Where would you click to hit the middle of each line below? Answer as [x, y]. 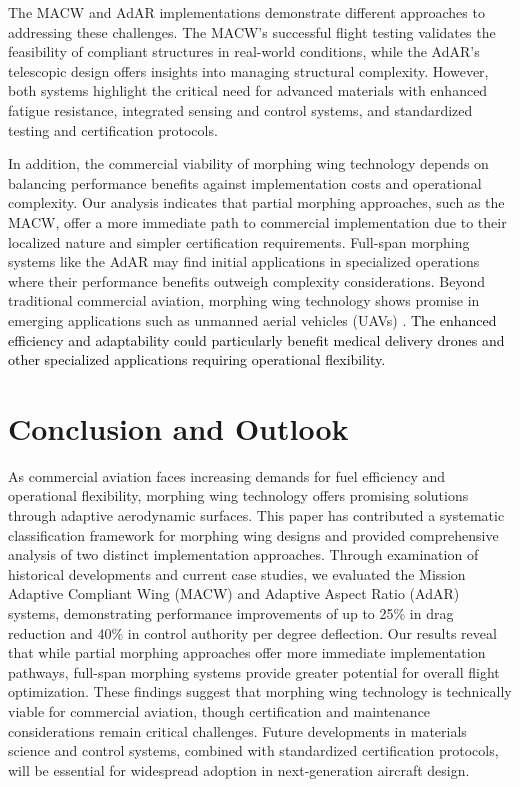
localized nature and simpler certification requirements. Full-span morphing [239, 241]
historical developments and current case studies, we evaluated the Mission [237, 573]
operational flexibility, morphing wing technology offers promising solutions [238, 495]
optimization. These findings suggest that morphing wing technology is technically [260, 691]
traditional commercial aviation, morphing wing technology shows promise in [244, 300]
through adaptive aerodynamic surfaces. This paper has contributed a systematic [256, 515]
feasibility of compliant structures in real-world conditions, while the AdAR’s [244, 51]
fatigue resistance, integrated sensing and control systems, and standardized [240, 109]
